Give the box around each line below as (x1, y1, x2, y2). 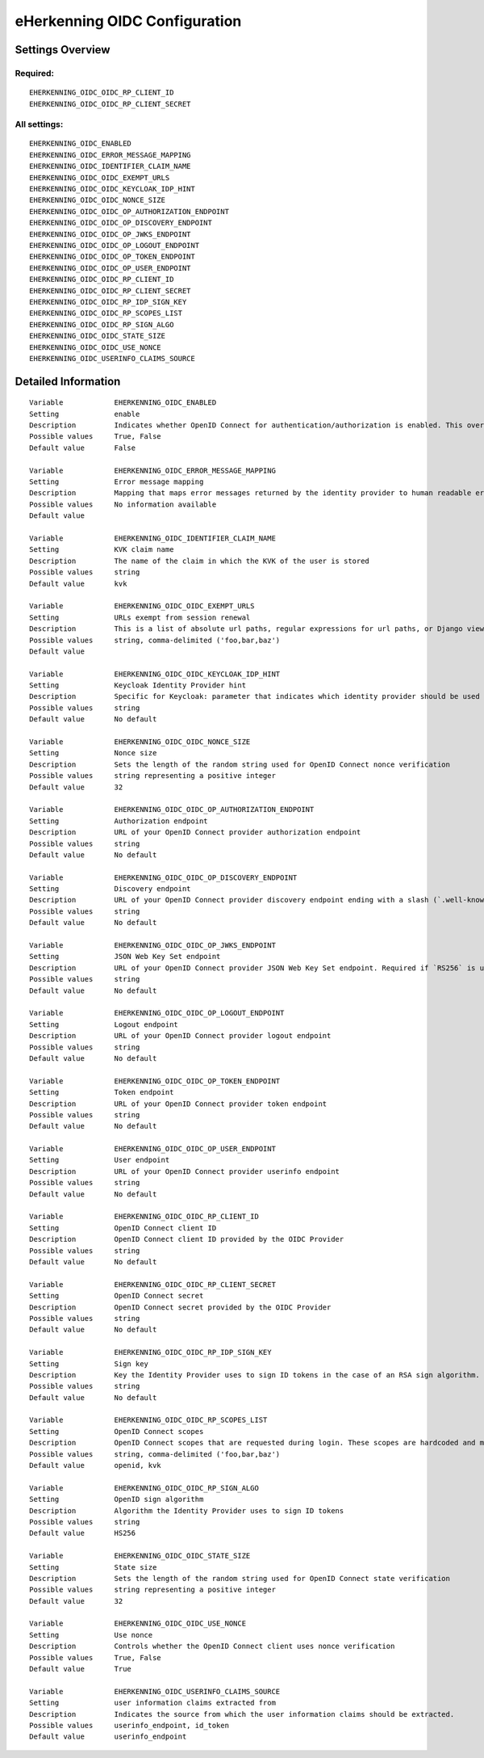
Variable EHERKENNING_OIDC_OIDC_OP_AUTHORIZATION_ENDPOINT (29, 805, 315, 814)
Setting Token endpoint (29, 1087, 174, 1097)
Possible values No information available (29, 499, 217, 509)
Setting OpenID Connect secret (29, 1291, 204, 1301)
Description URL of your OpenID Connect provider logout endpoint (29, 1031, 332, 1041)
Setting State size (29, 1562, 157, 1571)
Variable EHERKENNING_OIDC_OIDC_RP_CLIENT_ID (29, 1212, 260, 1222)
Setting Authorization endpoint (29, 816, 209, 826)
